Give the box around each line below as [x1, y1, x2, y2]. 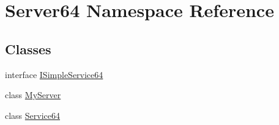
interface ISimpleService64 [5, 68, 103, 80]
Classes [5, 39, 51, 58]
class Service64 [5, 109, 61, 121]
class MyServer [5, 88, 61, 101]
